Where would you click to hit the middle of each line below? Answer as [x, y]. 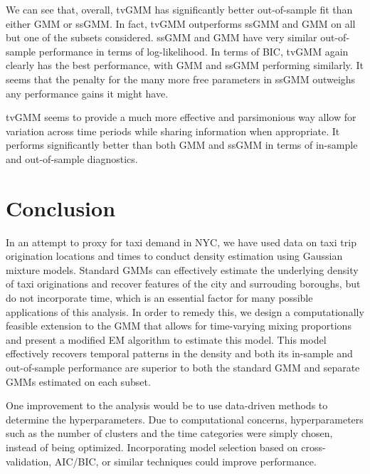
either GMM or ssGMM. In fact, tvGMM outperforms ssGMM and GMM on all [181, 23]
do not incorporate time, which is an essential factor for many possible [159, 298]
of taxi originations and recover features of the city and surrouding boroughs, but [183, 284]
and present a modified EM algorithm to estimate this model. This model [166, 339]
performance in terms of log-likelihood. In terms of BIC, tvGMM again [194, 51]
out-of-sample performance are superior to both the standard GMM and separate [183, 367]
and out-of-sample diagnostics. [72, 158]
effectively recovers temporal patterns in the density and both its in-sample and [179, 353]
